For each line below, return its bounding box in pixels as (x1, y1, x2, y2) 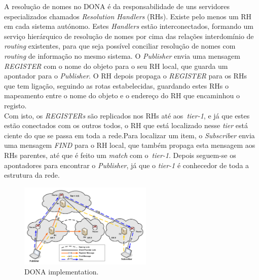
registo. (4, 100, 27, 110)
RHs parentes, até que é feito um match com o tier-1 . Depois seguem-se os (4, 149, 236, 160)
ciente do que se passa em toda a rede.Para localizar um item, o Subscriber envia (4, 130, 255, 140)
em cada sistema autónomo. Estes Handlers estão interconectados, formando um (4, 21, 253, 31)
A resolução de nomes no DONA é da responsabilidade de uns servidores (4, 1, 230, 11)
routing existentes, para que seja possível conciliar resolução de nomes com (4, 41, 236, 51)
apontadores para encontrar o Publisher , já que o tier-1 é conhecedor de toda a (4, 159, 249, 170)
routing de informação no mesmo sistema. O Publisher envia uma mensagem (4, 50, 240, 61)
